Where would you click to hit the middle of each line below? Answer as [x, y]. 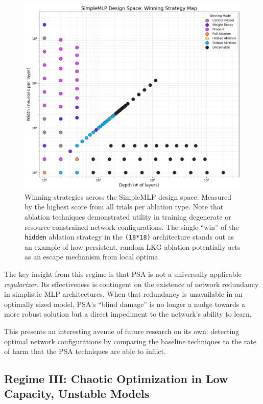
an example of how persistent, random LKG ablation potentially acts [133, 246]
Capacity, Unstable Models [77, 394]
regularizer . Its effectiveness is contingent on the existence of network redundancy [131, 284]
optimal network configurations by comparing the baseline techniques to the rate [130, 341]
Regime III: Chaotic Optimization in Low [116, 379]
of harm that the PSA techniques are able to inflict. [85, 351]
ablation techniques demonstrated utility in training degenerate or [128, 216]
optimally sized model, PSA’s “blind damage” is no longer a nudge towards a [125, 304]
